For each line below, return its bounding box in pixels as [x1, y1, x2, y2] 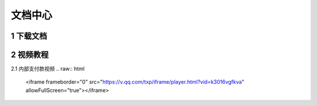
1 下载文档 [11, 31, 48, 41]
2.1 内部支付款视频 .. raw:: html [11, 65, 85, 73]
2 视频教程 [11, 50, 49, 60]
